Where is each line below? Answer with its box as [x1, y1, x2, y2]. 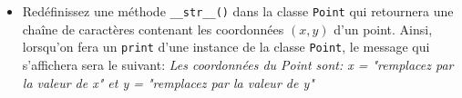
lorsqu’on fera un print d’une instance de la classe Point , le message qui [22, 37, 430, 56]
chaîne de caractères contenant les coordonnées [22, 19, 284, 38]
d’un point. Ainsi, [334, 19, 433, 38]
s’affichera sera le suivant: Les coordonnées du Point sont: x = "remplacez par [22, 54, 454, 73]
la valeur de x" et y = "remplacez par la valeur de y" [22, 73, 314, 92]
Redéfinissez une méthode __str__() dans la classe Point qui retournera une [22, 2, 454, 20]
